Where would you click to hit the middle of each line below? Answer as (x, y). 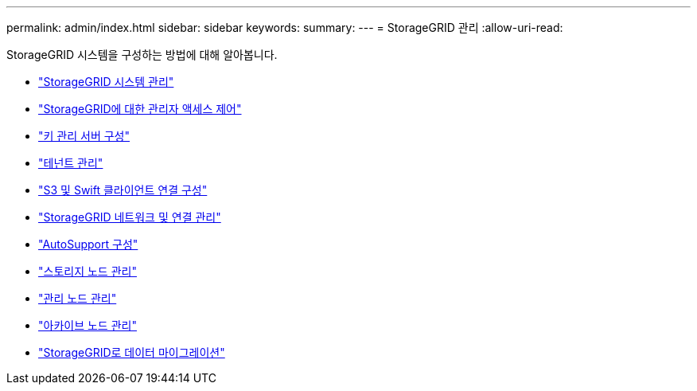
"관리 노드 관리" (78, 298)
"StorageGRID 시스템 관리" (106, 82)
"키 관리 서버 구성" (84, 136)
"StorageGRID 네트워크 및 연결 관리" (130, 217)
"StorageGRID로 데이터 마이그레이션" (132, 352)
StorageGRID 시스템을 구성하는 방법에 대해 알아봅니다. (142, 55)
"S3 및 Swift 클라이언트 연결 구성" (123, 190)
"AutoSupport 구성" (88, 244)
